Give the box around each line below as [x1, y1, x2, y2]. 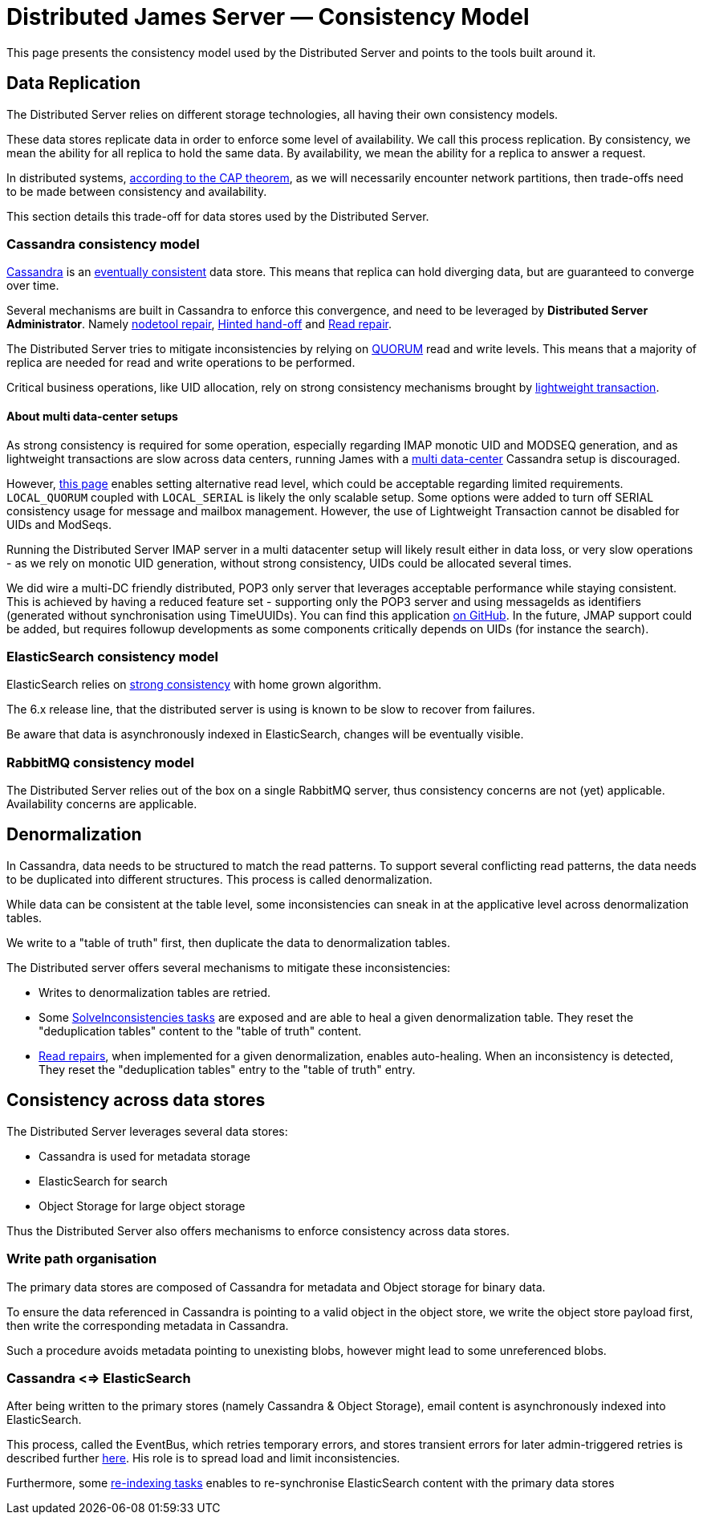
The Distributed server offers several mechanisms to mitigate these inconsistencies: [6, 960, 451, 974]
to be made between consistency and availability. [6, 184, 267, 198]
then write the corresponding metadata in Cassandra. [6, 1318, 289, 1332]
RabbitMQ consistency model [6, 754, 194, 771]
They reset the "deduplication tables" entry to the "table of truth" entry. [39, 1062, 416, 1076]
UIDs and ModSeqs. [6, 517, 112, 531]
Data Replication [6, 73, 141, 94]
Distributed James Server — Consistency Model [6, 3, 530, 31]
